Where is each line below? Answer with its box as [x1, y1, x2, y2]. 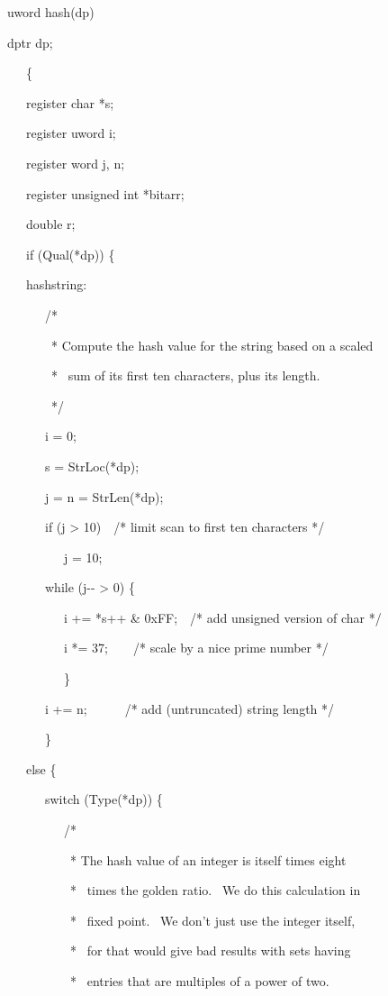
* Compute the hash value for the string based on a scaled [50, 335, 374, 354]
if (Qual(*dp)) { [25, 244, 115, 263]
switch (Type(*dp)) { [44, 790, 163, 809]
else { [25, 759, 57, 778]
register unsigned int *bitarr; [25, 184, 185, 203]
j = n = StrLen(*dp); [44, 487, 164, 506]
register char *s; [25, 93, 114, 112]
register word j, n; [25, 153, 125, 172]
